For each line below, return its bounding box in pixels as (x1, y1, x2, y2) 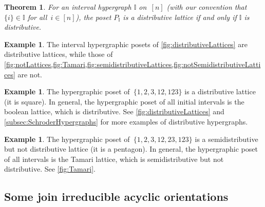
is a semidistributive (195, 133, 258, 144)
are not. (17, 69, 42, 79)
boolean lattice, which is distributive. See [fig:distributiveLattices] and (4, 106, 224, 117)
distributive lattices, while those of (4, 49, 113, 59)
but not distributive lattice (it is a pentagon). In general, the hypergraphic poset (4, 143, 258, 154)
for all (27, 11, 47, 22)
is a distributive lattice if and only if (123, 11, 237, 22)
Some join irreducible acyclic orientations (4, 189, 229, 204)
